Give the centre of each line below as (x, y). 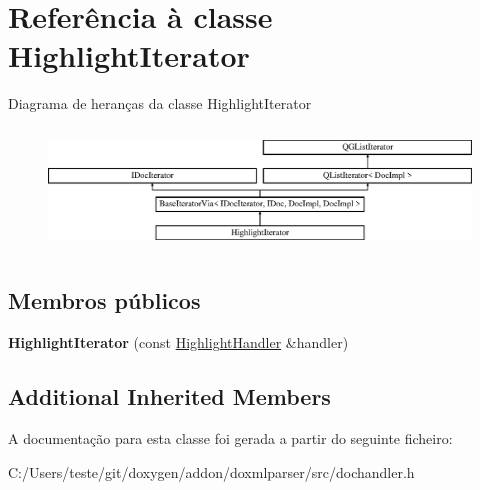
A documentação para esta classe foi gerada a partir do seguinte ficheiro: (230, 438)
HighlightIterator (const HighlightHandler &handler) (178, 342)
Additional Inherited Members (169, 396)
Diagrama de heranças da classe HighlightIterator (160, 103)
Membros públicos (104, 300)
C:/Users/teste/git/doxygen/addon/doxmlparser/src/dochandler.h (211, 471)
